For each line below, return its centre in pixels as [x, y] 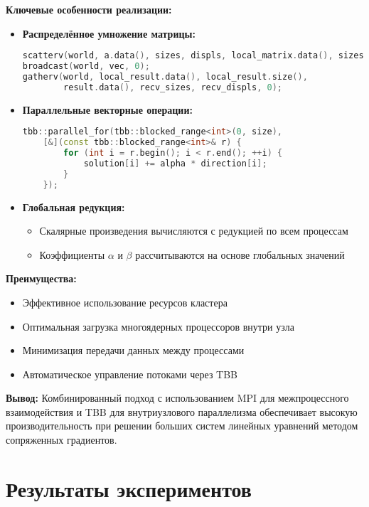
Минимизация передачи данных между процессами [133, 350]
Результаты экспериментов [129, 488]
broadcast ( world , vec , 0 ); [86, 66]
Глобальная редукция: [74, 207]
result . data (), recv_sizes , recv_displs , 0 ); [173, 87]
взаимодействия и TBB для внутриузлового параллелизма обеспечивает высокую [182, 411]
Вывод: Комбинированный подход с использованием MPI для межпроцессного [177, 398]
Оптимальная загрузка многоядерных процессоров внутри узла [158, 326]
